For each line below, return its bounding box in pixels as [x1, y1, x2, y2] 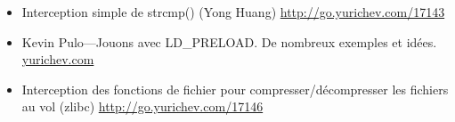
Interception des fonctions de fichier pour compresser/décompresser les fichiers [21, 79, 449, 98]
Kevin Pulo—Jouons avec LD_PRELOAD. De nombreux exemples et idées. [21, 32, 437, 51]
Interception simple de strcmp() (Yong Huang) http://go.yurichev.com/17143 [21, 3, 445, 20]
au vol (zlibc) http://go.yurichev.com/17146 [21, 97, 264, 116]
